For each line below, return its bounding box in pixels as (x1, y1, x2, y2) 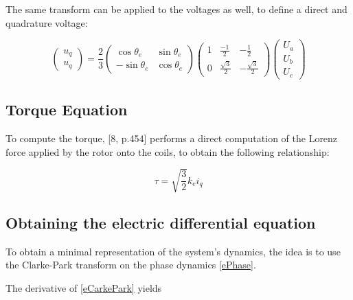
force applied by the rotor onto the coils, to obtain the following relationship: (5, 144, 330, 159)
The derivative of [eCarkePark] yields (5, 281, 162, 295)
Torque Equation (5, 99, 128, 120)
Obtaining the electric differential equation (5, 212, 316, 233)
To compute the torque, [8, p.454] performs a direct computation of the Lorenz (5, 130, 338, 145)
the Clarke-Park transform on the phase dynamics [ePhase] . (5, 257, 256, 272)
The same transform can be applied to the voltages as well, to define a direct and (5, 2, 348, 16)
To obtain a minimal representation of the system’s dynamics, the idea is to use (5, 244, 341, 258)
